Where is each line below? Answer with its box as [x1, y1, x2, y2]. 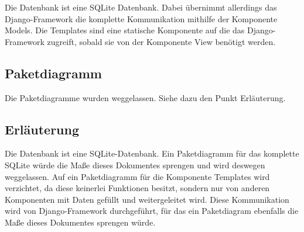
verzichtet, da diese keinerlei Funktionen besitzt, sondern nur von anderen [5, 182, 270, 194]
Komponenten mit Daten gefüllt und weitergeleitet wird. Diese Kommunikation [5, 193, 289, 205]
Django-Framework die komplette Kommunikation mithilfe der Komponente [5, 12, 278, 25]
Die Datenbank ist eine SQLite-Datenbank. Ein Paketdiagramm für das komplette [5, 147, 299, 160]
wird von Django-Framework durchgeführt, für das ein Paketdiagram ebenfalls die [5, 205, 299, 217]
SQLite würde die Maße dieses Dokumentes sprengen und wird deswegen [5, 158, 265, 171]
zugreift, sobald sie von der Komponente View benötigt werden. [47, 35, 276, 47]
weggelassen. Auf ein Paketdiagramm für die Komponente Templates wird [5, 170, 270, 182]
